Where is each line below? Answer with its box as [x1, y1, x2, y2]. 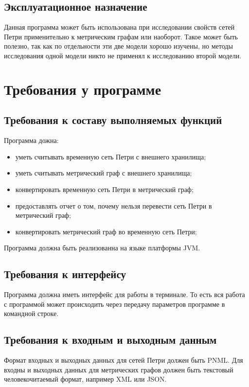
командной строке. [4, 308, 59, 318]
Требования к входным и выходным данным [4, 332, 217, 347]
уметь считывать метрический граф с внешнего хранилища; [15, 168, 192, 178]
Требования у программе [4, 79, 161, 99]
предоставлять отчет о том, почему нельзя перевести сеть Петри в [15, 200, 212, 211]
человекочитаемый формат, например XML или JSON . [4, 374, 167, 384]
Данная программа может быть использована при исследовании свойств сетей [4, 22, 235, 32]
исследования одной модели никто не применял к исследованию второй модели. [4, 50, 242, 60]
